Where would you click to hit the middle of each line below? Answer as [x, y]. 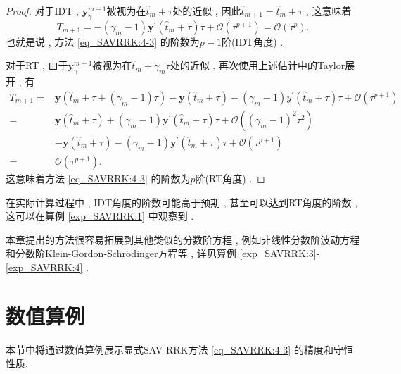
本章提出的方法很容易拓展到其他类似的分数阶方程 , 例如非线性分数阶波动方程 [183, 239]
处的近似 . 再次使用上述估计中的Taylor [257, 65]
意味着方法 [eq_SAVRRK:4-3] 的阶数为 [103, 178]
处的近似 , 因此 [207, 11]
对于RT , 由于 [37, 65]
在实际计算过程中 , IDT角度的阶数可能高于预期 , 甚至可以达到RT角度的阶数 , [182, 202]
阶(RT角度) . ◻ [230, 178]
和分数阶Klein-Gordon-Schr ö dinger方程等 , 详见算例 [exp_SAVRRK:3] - [163, 253]
